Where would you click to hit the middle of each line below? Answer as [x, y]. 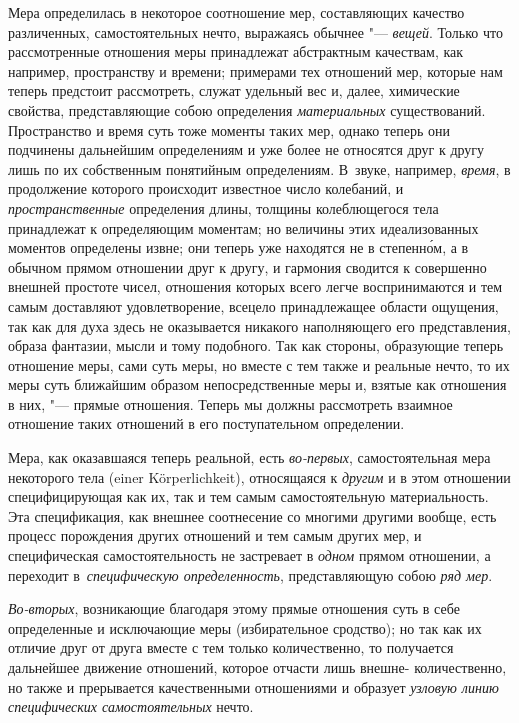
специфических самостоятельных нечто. [131, 706]
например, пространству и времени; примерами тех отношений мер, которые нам [255, 70]
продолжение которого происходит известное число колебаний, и [206, 188]
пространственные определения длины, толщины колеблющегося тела [223, 207]
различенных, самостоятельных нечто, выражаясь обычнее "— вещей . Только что [255, 31]
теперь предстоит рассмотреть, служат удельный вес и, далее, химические [234, 90]
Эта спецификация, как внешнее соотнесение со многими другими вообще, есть [252, 515]
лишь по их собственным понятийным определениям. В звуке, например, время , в [259, 168]
